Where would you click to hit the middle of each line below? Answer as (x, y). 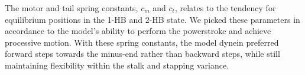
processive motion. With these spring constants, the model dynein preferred (142, 42)
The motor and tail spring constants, (72, 8)
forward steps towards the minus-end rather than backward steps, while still (142, 54)
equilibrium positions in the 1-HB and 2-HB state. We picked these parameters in (152, 19)
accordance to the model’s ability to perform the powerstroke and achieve (138, 31)
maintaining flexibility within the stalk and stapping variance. (117, 65)
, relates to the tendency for (225, 8)
